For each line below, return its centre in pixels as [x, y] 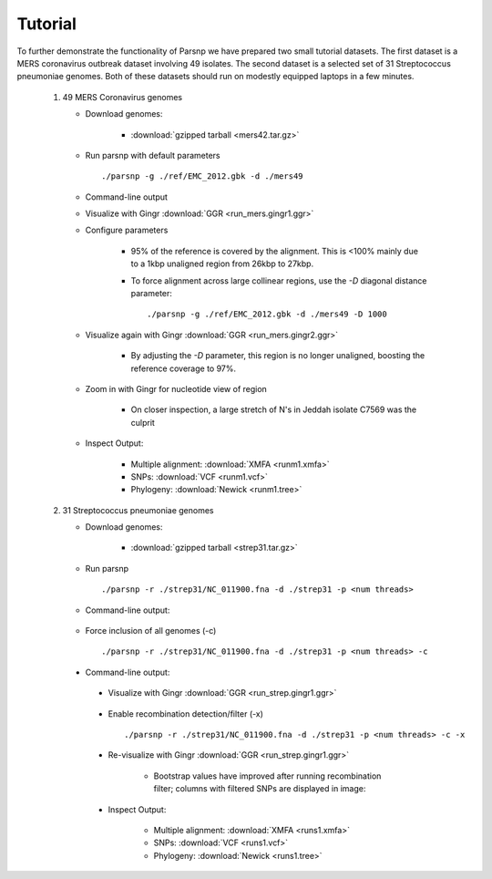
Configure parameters [127, 230]
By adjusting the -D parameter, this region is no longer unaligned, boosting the [278, 356]
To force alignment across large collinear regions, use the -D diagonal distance [279, 280]
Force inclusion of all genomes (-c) [151, 631]
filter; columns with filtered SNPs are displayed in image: [260, 789]
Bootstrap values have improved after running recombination [267, 776]
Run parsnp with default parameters [153, 155]
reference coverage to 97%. [184, 368]
